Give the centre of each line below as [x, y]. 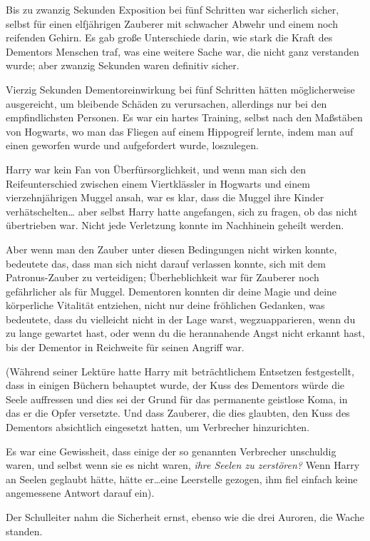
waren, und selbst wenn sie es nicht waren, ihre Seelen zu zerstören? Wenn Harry [183, 465]
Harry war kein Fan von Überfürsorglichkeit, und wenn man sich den [156, 169]
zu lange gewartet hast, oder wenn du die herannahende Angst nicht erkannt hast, [185, 333]
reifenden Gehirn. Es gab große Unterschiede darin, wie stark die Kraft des [169, 37]
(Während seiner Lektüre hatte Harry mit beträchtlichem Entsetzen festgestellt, [180, 371]
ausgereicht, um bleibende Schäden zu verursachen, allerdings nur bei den [166, 103]
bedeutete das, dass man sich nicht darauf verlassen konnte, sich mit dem [166, 263]
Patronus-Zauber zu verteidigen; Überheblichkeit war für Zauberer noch [163, 277]
